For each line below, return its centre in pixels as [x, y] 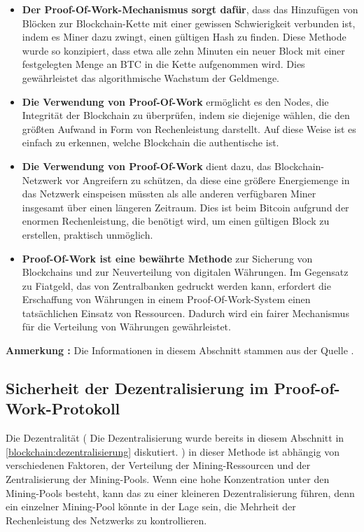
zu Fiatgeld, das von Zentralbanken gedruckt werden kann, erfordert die [176, 285]
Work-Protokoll [63, 408]
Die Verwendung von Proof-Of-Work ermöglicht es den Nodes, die [175, 101]
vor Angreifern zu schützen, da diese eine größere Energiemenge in [208, 180]
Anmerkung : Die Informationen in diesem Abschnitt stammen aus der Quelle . [180, 350]
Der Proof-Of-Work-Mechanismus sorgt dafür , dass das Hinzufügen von [190, 9]
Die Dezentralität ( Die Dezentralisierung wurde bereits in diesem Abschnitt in [175, 438]
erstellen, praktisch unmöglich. [87, 234]
